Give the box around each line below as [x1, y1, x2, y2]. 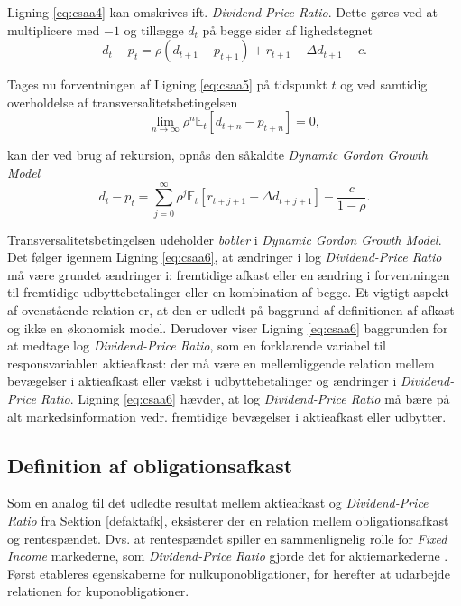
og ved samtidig [340, 75, 428, 94]
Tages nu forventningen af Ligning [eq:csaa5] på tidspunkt [7, 75, 327, 94]
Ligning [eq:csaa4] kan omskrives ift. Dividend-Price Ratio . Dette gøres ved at [7, 3, 438, 21]
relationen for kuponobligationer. [7, 582, 189, 601]
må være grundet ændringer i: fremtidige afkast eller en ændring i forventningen [7, 265, 450, 284]
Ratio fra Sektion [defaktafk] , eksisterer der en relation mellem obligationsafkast [7, 511, 449, 530]
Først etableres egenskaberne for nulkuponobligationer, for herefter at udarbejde [7, 564, 450, 583]
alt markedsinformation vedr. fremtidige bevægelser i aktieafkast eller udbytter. [7, 406, 447, 425]
